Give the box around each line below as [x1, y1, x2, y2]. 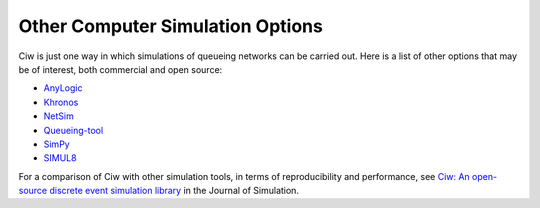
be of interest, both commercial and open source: [18, 63, 223, 75]
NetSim [43, 110, 74, 122]
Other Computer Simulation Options [18, 15, 324, 37]
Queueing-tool [43, 124, 104, 136]
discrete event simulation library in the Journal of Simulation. [49, 185, 300, 197]
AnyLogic [43, 82, 83, 94]
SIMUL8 [43, 152, 77, 164]
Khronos [43, 96, 79, 108]
